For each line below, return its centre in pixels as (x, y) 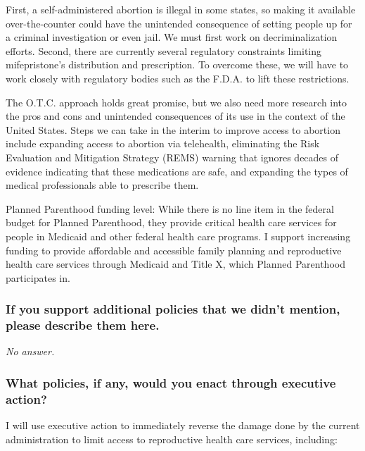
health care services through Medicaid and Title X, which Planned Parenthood (175, 264)
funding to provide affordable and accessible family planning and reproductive (174, 250)
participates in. (38, 277)
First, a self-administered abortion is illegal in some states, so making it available (181, 9)
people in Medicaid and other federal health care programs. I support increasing (178, 236)
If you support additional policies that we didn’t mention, (173, 309)
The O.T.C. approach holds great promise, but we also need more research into (177, 102)
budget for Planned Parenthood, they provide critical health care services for (171, 222)
